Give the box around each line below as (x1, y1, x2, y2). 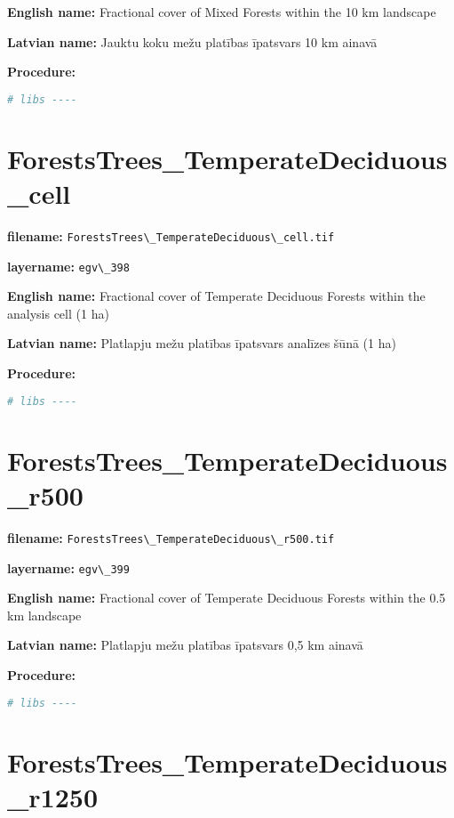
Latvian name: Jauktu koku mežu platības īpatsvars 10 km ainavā (7, 32, 378, 51)
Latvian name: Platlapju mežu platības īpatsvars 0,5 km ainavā (7, 636, 363, 654)
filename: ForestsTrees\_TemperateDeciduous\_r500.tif (7, 528, 335, 547)
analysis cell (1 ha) (7, 304, 109, 322)
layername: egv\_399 (7, 558, 130, 577)
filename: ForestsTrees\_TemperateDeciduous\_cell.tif (7, 226, 335, 245)
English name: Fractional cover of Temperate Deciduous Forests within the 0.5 (7, 588, 446, 607)
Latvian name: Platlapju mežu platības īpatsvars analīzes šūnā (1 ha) (7, 334, 396, 352)
